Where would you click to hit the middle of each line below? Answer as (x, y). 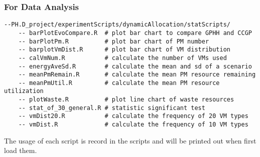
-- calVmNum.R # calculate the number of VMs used (122, 58)
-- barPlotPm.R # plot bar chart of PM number (114, 41)
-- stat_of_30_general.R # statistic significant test (112, 108)
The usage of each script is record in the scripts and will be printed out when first (130, 140)
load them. (21, 150)
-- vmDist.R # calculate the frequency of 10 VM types (133, 125)
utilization (24, 91)
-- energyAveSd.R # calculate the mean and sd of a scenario (135, 66)
